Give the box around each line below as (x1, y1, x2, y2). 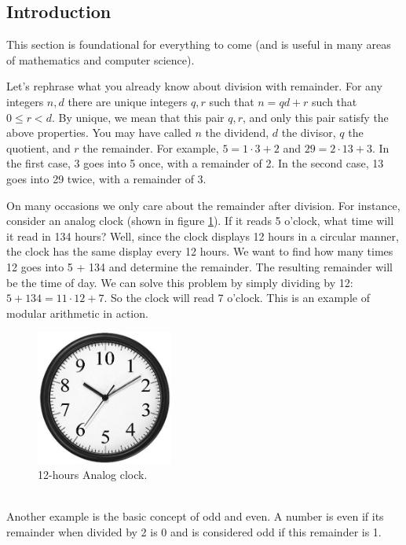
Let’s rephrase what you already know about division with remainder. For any (6, 78, 382, 94)
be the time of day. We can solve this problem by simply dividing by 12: (6, 274, 353, 290)
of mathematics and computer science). (6, 51, 195, 68)
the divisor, (281, 124, 336, 141)
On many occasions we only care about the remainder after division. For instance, (6, 197, 401, 213)
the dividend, (205, 124, 269, 141)
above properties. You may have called (6, 124, 192, 141)
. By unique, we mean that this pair (51, 109, 225, 125)
